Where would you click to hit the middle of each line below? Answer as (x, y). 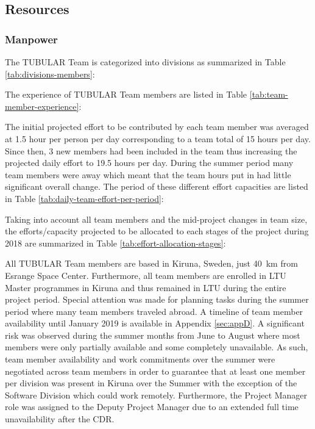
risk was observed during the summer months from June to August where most (153, 335)
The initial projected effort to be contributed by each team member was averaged (157, 127)
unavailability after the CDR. (60, 419)
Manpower (31, 39)
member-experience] (42, 106)
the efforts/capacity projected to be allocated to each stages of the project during (157, 231)
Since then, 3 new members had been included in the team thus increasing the (151, 150)
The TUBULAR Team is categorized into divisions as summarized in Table (145, 62)
